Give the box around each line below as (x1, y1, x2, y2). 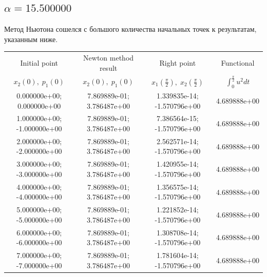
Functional (221, 57, 255, 68)
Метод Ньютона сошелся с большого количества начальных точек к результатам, (4, 24, 257, 34)
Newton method (83, 52, 134, 63)
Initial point (20, 57, 58, 68)
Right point (159, 57, 196, 68)
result (99, 62, 118, 73)
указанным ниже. (4, 33, 58, 44)
